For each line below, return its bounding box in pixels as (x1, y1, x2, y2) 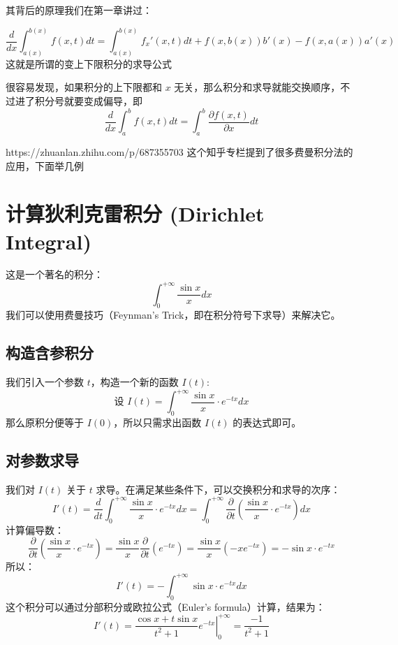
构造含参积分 (6, 342, 94, 363)
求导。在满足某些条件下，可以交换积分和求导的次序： (96, 481, 341, 496)
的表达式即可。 (233, 415, 302, 430)
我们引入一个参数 (6, 375, 84, 389)
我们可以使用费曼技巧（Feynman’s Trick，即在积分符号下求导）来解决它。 (6, 307, 341, 322)
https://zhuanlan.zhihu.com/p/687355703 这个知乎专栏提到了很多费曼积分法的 (6, 144, 353, 159)
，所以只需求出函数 (113, 415, 202, 430)
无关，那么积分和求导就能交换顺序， (174, 80, 341, 94)
